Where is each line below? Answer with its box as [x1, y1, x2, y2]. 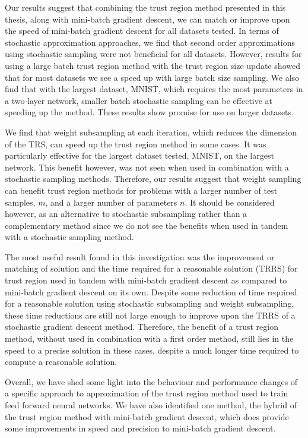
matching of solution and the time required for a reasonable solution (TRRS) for [5, 262, 298, 275]
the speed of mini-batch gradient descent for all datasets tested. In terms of [5, 24, 279, 37]
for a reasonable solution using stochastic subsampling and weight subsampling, [5, 297, 294, 310]
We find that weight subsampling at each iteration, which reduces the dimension [5, 125, 297, 138]
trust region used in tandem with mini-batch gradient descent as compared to [5, 274, 287, 286]
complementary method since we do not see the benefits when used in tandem [5, 219, 288, 231]
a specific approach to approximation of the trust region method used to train [5, 387, 288, 399]
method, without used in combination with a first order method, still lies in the [5, 332, 294, 345]
